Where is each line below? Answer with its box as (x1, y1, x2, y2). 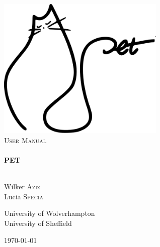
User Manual (4, 135, 46, 145)
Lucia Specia (4, 191, 44, 201)
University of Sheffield (4, 217, 72, 228)
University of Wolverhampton (4, 208, 95, 218)
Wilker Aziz (4, 181, 40, 192)
